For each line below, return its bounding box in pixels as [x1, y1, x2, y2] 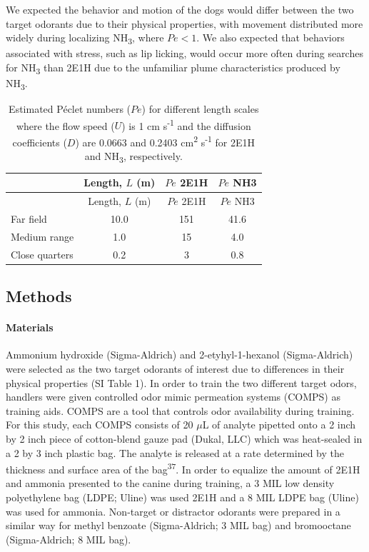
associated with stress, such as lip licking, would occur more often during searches [6, 46, 363, 61]
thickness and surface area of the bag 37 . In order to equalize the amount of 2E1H [6, 460, 360, 476]
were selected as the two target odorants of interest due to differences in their [6, 361, 345, 376]
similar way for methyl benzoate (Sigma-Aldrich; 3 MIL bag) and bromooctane [6, 518, 351, 533]
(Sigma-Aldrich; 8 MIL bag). [6, 531, 131, 546]
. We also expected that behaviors [196, 30, 345, 45]
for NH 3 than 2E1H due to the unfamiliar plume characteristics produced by [6, 59, 340, 76]
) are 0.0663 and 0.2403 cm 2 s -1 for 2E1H [75, 133, 256, 149]
